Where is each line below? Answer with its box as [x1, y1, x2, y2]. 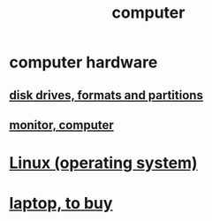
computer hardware [9, 52, 158, 72]
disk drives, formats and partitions [9, 88, 203, 103]
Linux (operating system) [9, 153, 198, 173]
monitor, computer [9, 118, 115, 133]
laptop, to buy [9, 194, 113, 214]
